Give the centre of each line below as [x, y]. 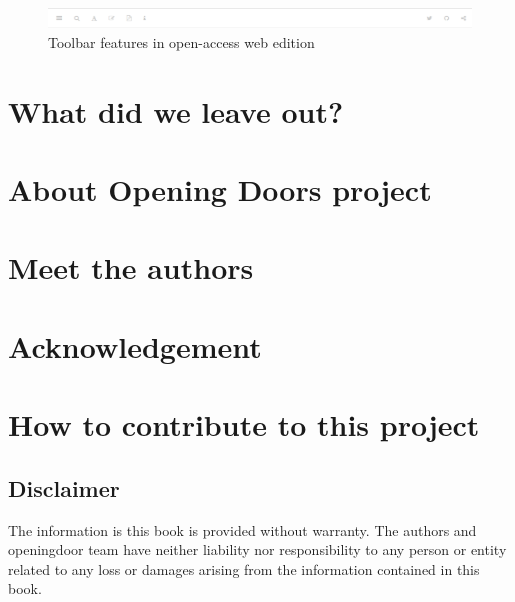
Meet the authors [131, 267]
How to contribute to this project [244, 424]
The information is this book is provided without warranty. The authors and [242, 529]
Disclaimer [64, 487]
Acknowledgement [135, 345]
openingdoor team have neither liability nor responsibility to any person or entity [257, 549]
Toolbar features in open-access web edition [181, 41]
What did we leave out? [176, 110]
